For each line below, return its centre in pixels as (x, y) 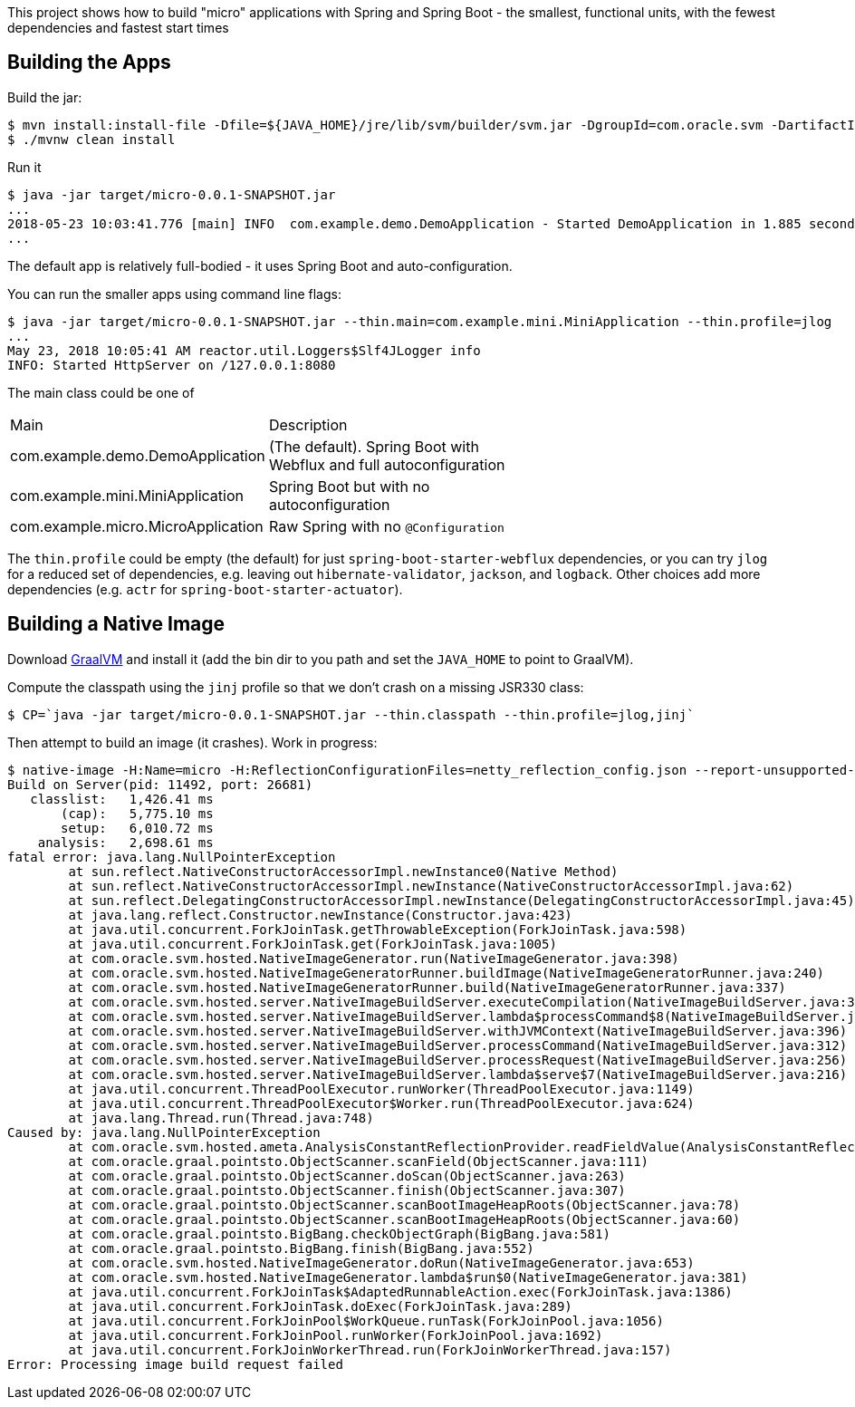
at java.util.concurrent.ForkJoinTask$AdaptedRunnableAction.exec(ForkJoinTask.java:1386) (400, 1291)
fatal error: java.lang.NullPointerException (172, 857)
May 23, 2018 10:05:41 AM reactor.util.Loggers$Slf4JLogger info (244, 350)
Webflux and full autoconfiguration (387, 464)
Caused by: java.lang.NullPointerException (164, 1132)
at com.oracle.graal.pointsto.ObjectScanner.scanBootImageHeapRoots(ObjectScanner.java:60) (404, 1219)
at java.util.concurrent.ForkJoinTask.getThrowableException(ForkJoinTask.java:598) (378, 929)
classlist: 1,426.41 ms (122, 799)
